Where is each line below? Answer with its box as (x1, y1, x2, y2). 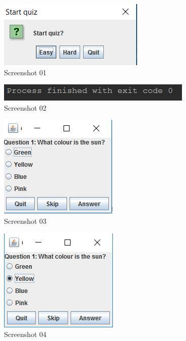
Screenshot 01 (4, 67, 47, 77)
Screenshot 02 (4, 102, 47, 113)
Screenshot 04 (4, 329, 47, 339)
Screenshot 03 (4, 215, 47, 226)
